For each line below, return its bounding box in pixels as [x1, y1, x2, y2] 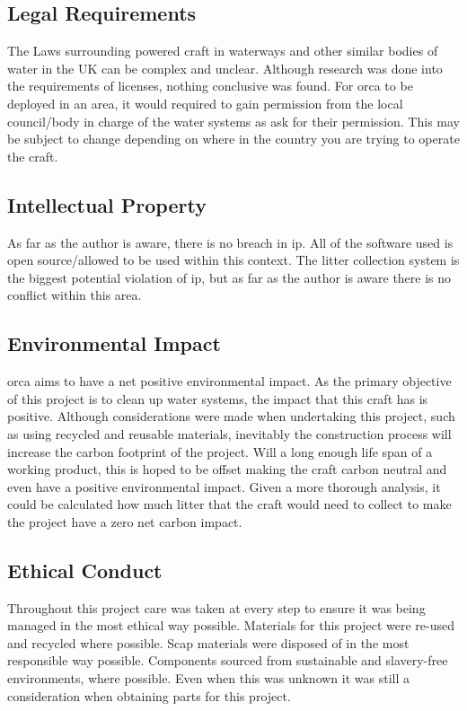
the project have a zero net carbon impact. [7, 512, 242, 531]
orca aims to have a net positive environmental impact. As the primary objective [7, 372, 452, 391]
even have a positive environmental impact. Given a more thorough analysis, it [7, 477, 441, 496]
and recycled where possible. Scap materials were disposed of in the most [7, 633, 410, 652]
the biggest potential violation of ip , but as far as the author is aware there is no [7, 268, 452, 286]
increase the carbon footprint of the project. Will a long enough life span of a [7, 442, 433, 461]
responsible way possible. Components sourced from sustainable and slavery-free [7, 651, 448, 670]
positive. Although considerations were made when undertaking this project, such [7, 407, 455, 426]
